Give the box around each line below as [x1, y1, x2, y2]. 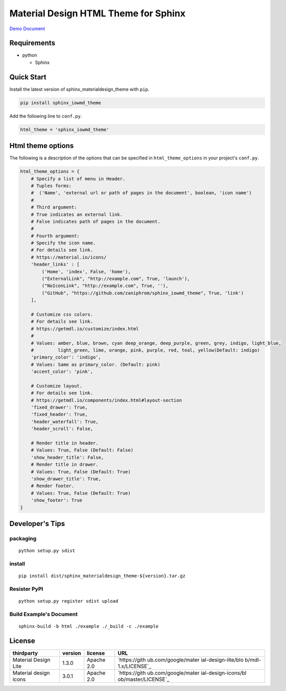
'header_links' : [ [31, 261, 80, 268]
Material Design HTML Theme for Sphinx [9, 8, 186, 19]
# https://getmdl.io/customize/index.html [31, 326, 139, 331]
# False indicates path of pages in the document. [31, 219, 160, 224]
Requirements [9, 39, 56, 47]
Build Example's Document [9, 610, 78, 617]
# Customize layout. [31, 383, 83, 389]
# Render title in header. [31, 440, 99, 446]
